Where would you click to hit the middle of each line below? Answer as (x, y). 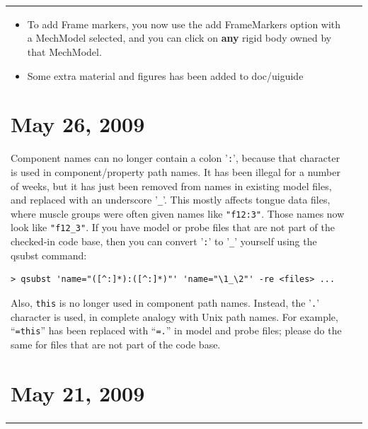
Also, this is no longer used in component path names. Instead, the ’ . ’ (165, 302)
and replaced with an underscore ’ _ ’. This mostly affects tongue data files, (171, 200)
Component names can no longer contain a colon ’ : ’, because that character (176, 158)
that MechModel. (64, 51)
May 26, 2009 (78, 124)
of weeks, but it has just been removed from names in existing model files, (171, 186)
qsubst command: (49, 255)
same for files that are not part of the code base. (116, 344)
